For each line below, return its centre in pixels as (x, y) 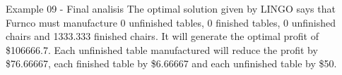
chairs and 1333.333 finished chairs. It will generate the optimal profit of (162, 36)
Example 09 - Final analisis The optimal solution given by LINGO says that (171, 8)
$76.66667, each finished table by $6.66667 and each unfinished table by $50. (171, 63)
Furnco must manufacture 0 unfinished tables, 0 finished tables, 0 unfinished (171, 22)
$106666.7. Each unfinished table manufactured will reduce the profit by (162, 49)
